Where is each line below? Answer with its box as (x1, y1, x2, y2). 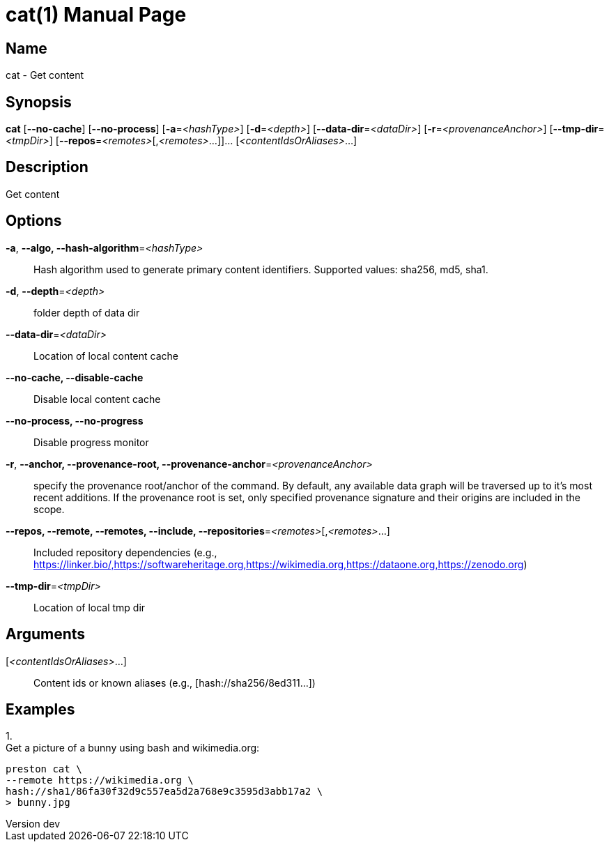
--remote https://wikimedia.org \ (6, 774, 194, 786)
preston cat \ (6, 763, 82, 775)
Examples (6, 700, 75, 718)
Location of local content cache (33, 349, 178, 362)
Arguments (6, 625, 86, 643)
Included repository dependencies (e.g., (33, 546, 217, 558)
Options (6, 212, 62, 230)
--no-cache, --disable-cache (6, 371, 144, 383)
